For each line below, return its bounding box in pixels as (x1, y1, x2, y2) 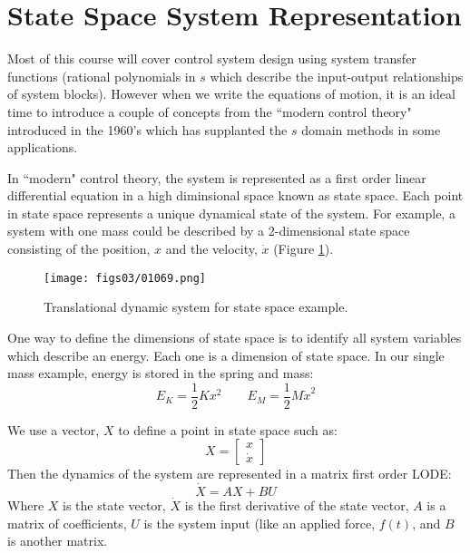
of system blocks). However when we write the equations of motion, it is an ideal (7, 84, 455, 103)
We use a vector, (7, 420, 100, 439)
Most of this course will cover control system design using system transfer (7, 49, 416, 68)
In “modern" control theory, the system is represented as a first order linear (7, 168, 426, 187)
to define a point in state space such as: (118, 420, 338, 439)
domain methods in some (301, 120, 441, 139)
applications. (7, 138, 78, 157)
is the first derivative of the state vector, (184, 496, 409, 515)
